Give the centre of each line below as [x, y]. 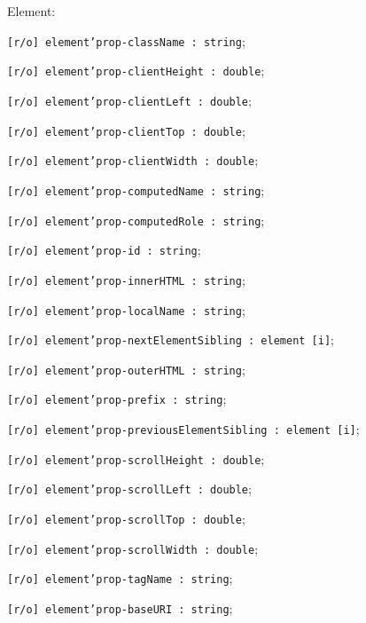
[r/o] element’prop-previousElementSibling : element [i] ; [183, 429]
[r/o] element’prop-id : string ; [104, 250]
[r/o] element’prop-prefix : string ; [117, 399]
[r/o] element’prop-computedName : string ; [136, 189]
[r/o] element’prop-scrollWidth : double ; [133, 548]
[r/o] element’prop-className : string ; [126, 40]
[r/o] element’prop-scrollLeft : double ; [129, 489]
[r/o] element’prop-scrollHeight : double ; [136, 458]
